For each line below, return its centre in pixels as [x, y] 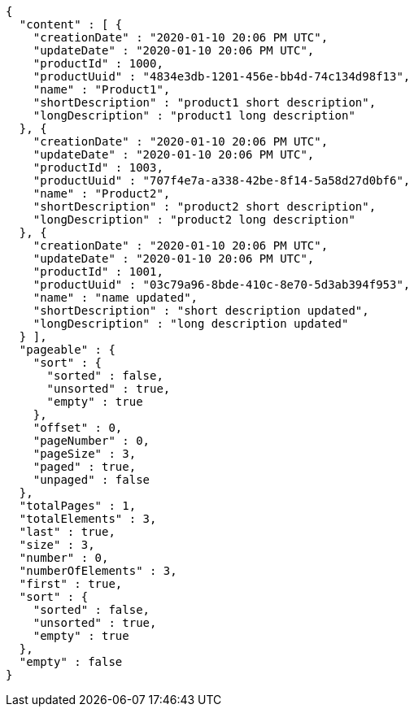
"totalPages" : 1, [78, 506]
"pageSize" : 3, [85, 454]
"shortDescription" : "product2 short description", [205, 207]
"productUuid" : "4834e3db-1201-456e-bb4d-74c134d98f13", [222, 76]
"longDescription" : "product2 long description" [194, 220]
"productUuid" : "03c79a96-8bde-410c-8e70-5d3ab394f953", [222, 285]
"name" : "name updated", [115, 298]
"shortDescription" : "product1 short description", [205, 102]
